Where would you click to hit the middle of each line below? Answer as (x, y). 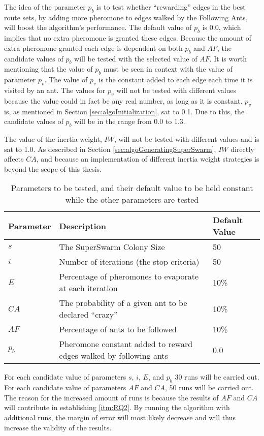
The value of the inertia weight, (53, 138)
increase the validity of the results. (58, 427)
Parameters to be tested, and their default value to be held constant (132, 188)
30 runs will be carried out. (217, 377)
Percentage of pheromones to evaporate (129, 276)
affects (14, 159)
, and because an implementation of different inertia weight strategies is (148, 159)
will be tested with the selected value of (136, 58)
